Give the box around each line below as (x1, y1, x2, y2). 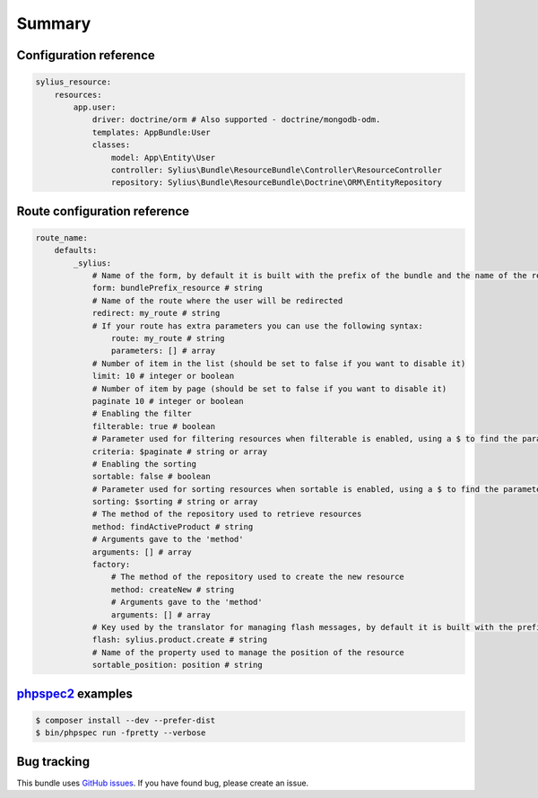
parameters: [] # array (110, 346, 215, 356)
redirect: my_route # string (91, 308, 221, 319)
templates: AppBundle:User (91, 127, 211, 137)
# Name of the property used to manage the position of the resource (91, 647, 405, 657)
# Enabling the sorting (91, 459, 197, 469)
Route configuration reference (16, 203, 190, 219)
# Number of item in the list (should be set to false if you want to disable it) (91, 358, 466, 368)
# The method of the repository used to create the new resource (110, 572, 405, 583)
